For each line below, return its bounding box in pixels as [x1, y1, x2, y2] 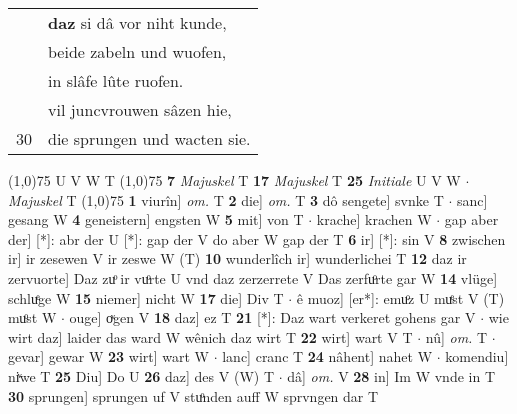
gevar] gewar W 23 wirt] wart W [8, 346, 209, 367]
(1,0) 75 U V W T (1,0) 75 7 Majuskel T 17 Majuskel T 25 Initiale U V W [8, 170, 461, 190]
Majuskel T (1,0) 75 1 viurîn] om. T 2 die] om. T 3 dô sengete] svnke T [8, 189, 444, 210]
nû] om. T [425, 326, 488, 347]
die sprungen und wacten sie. [48, 127, 251, 150]
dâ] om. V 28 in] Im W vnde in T [287, 365, 496, 386]
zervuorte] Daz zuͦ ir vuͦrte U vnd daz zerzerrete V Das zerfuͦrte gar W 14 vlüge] [8, 267, 498, 288]
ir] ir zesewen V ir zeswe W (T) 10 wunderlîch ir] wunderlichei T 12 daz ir [8, 248, 467, 269]
